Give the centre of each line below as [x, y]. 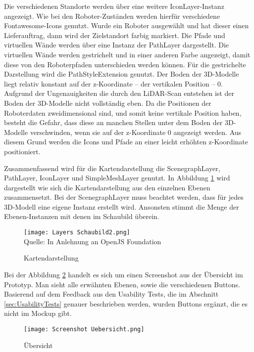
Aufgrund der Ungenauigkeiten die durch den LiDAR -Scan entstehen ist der [119, 93]
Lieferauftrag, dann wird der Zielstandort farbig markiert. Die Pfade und [115, 35]
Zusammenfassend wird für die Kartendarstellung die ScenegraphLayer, [112, 168]
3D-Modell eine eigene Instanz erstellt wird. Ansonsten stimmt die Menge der [122, 206]
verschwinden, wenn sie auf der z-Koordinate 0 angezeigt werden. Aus [136, 132]
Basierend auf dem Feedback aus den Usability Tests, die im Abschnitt [111, 294]
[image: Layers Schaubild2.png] [77, 233]
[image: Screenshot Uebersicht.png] [84, 329]
